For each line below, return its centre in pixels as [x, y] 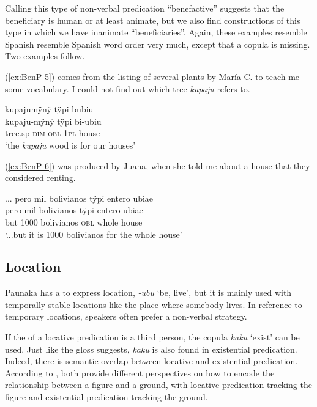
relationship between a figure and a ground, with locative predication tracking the [158, 385]
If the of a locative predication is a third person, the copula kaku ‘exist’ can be [152, 337]
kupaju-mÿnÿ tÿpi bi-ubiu [53, 121]
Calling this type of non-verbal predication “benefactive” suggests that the [145, 8]
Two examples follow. [45, 56]
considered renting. [40, 178]
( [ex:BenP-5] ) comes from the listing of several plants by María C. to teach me [152, 76]
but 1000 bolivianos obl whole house [74, 222]
